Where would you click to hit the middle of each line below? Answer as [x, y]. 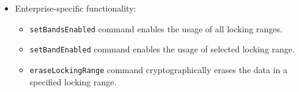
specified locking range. [73, 81]
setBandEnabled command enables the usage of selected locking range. [162, 49]
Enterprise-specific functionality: [76, 8]
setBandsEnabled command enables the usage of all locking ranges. [156, 28]
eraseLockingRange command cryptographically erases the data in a [159, 69]
